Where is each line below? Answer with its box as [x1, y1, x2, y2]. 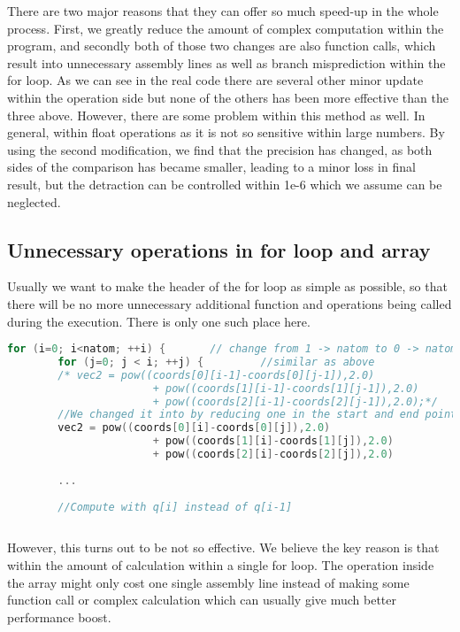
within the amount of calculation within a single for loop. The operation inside [7, 555, 434, 574]
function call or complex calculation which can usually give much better [7, 590, 396, 609]
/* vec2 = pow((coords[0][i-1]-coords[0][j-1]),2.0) [57, 368, 375, 382]
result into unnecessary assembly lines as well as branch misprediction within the [7, 53, 446, 72]
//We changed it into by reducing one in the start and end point [57, 408, 457, 421]
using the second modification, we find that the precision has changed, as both [7, 140, 433, 158]
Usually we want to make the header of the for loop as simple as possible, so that [7, 277, 448, 296]
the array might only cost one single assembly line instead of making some [7, 573, 410, 591]
